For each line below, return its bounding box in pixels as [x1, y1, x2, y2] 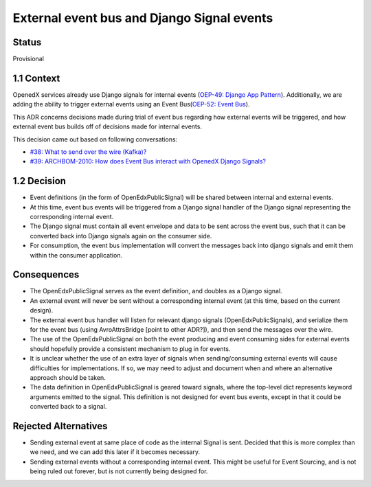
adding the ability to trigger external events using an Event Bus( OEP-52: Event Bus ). [12, 100, 250, 109]
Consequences [12, 269, 80, 281]
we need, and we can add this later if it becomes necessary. [30, 448, 201, 456]
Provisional [12, 55, 45, 63]
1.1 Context [12, 72, 60, 84]
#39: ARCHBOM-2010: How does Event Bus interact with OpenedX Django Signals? [30, 157, 267, 166]
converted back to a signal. [30, 403, 107, 411]
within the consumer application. [30, 251, 123, 259]
